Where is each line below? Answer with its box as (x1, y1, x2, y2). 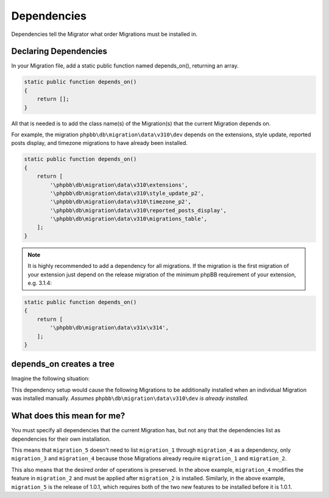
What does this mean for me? (11, 411, 126, 421)
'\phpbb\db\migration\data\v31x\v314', (49, 324, 169, 331)
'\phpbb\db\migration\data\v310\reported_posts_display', (49, 207, 227, 214)
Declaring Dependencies (11, 46, 108, 57)
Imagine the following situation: (11, 375, 90, 382)
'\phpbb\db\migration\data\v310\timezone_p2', (49, 198, 191, 205)
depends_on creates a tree (11, 359, 115, 370)
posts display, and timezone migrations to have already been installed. (11, 139, 188, 147)
